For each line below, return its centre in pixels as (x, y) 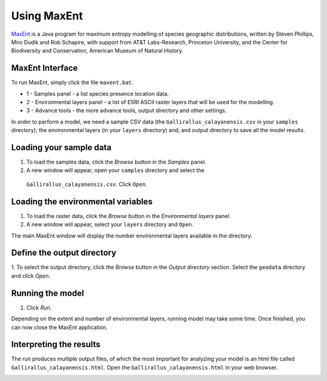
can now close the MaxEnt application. (60, 327)
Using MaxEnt (47, 16)
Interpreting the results (56, 344)
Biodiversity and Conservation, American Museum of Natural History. (97, 51)
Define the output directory (64, 253)
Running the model (48, 293)
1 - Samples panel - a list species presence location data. (97, 93)
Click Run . (39, 307)
